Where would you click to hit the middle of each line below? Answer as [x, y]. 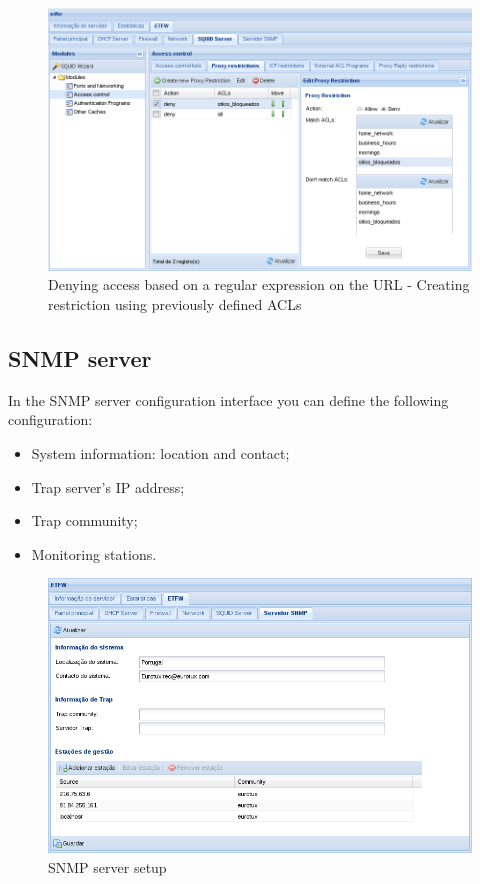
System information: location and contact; [160, 453]
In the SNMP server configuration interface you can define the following [228, 399]
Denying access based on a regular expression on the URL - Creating [259, 284]
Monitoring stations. [94, 553]
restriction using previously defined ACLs [175, 304]
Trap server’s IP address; [108, 486]
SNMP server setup [107, 866]
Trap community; [84, 520]
